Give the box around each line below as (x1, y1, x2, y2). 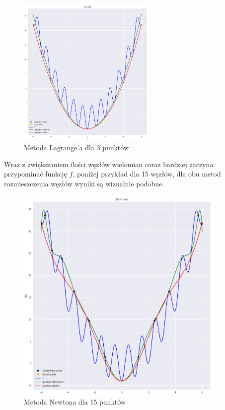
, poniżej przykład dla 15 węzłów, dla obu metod (73, 169, 221, 179)
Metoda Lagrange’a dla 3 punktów (24, 142, 129, 152)
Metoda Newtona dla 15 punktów (24, 396, 126, 407)
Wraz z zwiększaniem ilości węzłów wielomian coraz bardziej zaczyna (4, 159, 214, 169)
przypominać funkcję (4, 169, 67, 179)
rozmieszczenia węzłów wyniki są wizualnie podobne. (4, 178, 164, 188)
